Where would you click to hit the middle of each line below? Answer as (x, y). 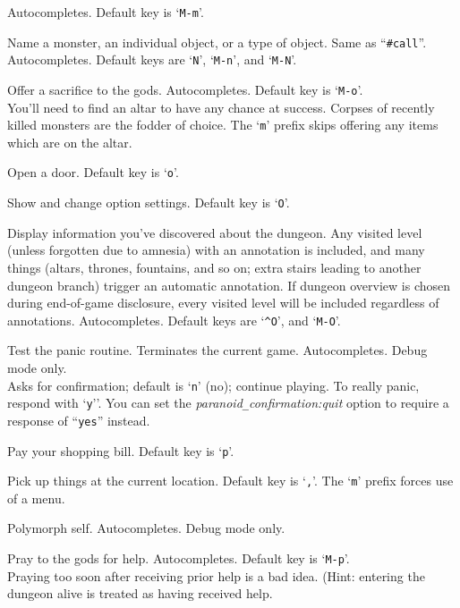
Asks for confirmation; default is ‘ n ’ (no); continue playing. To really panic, (213, 385)
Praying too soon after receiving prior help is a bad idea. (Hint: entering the (216, 575)
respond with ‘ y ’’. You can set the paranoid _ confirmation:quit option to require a (228, 403)
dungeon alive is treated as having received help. (140, 593)
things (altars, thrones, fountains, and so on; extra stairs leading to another (214, 267)
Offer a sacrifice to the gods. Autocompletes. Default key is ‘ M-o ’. (185, 89)
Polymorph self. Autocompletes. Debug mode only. (146, 528)
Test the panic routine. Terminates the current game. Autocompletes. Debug (217, 350)
